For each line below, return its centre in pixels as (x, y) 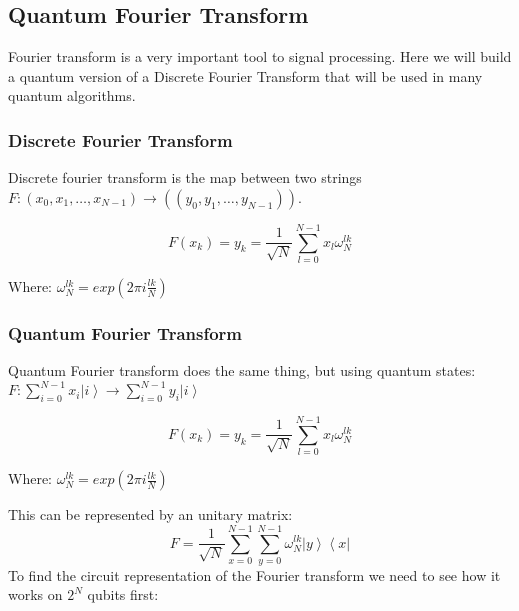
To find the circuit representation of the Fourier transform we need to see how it (254, 574)
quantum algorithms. (72, 95)
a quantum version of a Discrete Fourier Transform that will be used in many (245, 75)
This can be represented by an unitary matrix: (150, 514)
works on (35, 594)
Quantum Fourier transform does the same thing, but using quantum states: (242, 370)
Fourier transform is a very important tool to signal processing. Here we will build (260, 56)
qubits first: (123, 594)
